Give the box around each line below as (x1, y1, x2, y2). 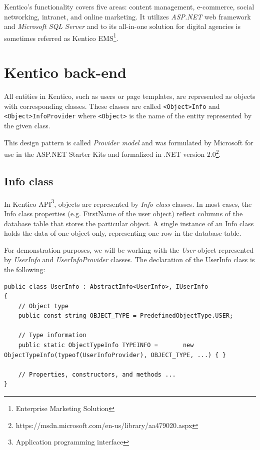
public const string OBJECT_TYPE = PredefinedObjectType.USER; (18, 312, 233, 320)
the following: (4, 264, 45, 274)
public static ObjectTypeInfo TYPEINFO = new (18, 342, 194, 349)
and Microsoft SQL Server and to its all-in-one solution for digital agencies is (4, 21, 240, 31)
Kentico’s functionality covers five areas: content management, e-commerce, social (4, 1, 254, 11)
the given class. (4, 120, 50, 131)
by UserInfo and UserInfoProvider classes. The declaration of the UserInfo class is (4, 254, 255, 265)
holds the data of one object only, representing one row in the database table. (4, 228, 241, 238)
